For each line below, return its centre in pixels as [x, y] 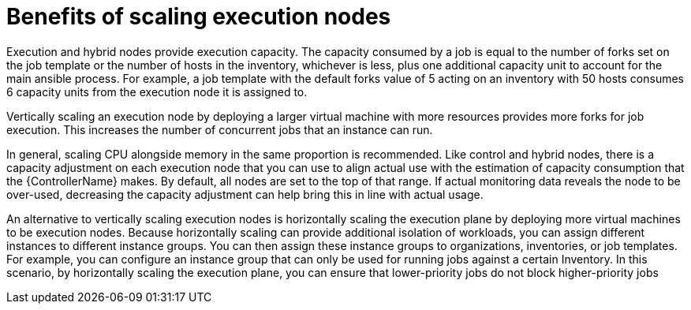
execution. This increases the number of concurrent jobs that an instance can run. [220, 129]
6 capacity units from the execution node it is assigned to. [157, 92]
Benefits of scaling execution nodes [199, 17]
